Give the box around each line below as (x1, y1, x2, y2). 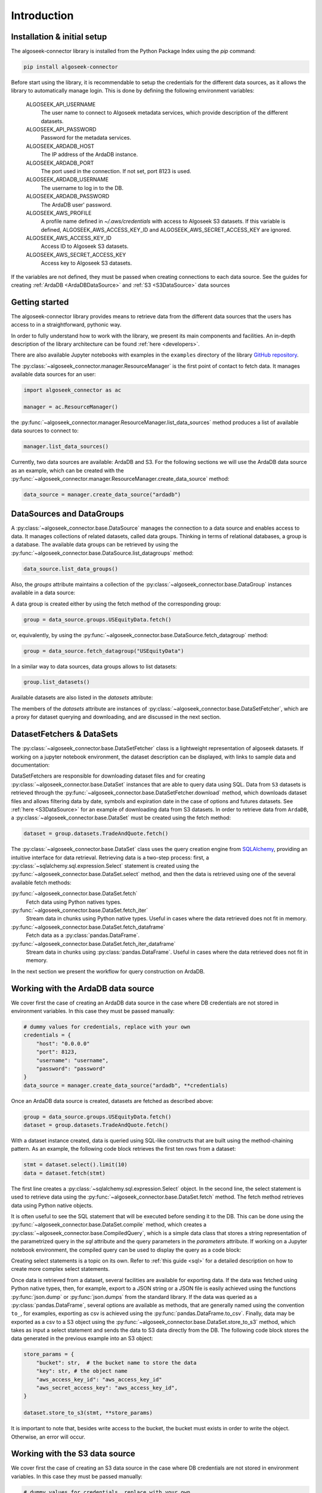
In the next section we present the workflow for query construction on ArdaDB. (11, 967, 205, 975)
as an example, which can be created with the (11, 466, 125, 474)
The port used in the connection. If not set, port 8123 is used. (41, 167, 191, 174)
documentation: (11, 761, 50, 769)
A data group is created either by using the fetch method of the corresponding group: (11, 600, 221, 607)
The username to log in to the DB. (41, 184, 123, 191)
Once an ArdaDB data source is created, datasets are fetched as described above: (11, 1097, 213, 1104)
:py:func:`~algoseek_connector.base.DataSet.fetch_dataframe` (11, 923, 165, 930)
